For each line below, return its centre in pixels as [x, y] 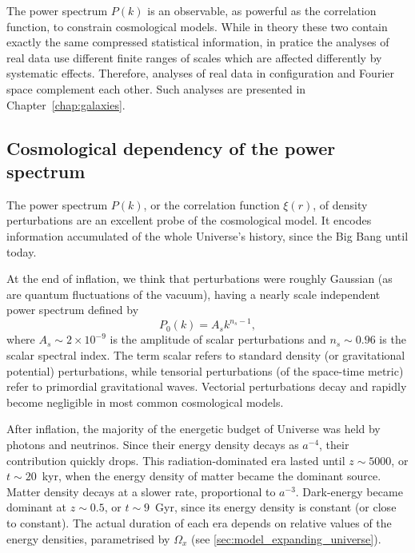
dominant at [37, 507]
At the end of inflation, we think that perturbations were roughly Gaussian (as [200, 278]
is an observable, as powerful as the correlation [262, 10]
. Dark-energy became [349, 491]
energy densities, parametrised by [88, 538]
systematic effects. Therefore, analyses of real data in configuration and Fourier [200, 73]
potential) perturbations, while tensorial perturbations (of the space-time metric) [205, 370]
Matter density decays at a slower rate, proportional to [141, 491]
